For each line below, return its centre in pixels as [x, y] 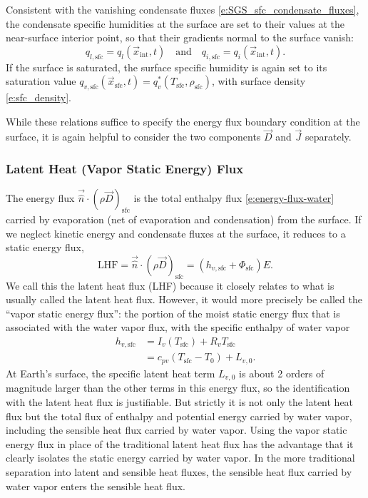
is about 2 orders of [282, 373]
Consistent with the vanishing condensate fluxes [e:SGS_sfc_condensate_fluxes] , [183, 9]
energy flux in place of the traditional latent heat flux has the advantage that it [180, 443]
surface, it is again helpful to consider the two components [133, 137]
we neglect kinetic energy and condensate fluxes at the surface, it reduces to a [176, 233]
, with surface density [259, 81]
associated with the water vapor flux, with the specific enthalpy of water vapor [178, 327]
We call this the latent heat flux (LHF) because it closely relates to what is [170, 285]
